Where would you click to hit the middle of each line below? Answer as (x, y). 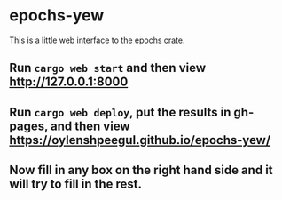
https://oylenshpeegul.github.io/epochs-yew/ (140, 140)
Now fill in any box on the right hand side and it (141, 170)
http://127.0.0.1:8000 (69, 82)
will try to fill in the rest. (76, 184)
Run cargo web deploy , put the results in (120, 112)
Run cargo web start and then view (108, 68)
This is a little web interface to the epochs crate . (97, 40)
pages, (29, 126)
